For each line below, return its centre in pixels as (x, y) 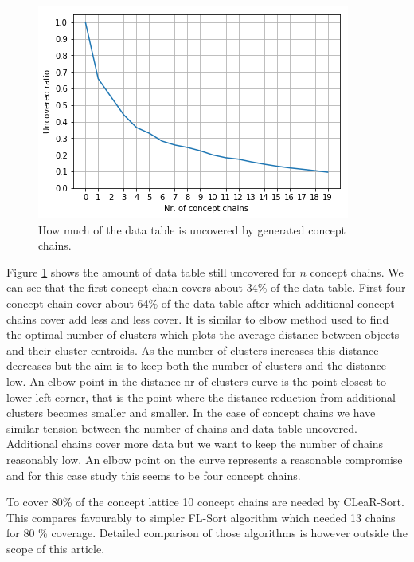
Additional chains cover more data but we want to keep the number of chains (195, 444)
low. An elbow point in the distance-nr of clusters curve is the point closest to (196, 381)
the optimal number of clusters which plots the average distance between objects (203, 334)
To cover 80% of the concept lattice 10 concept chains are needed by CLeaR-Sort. (205, 502)
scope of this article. (56, 548)
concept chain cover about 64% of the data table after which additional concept (201, 303)
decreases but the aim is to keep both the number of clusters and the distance (196, 365)
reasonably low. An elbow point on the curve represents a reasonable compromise (205, 459)
